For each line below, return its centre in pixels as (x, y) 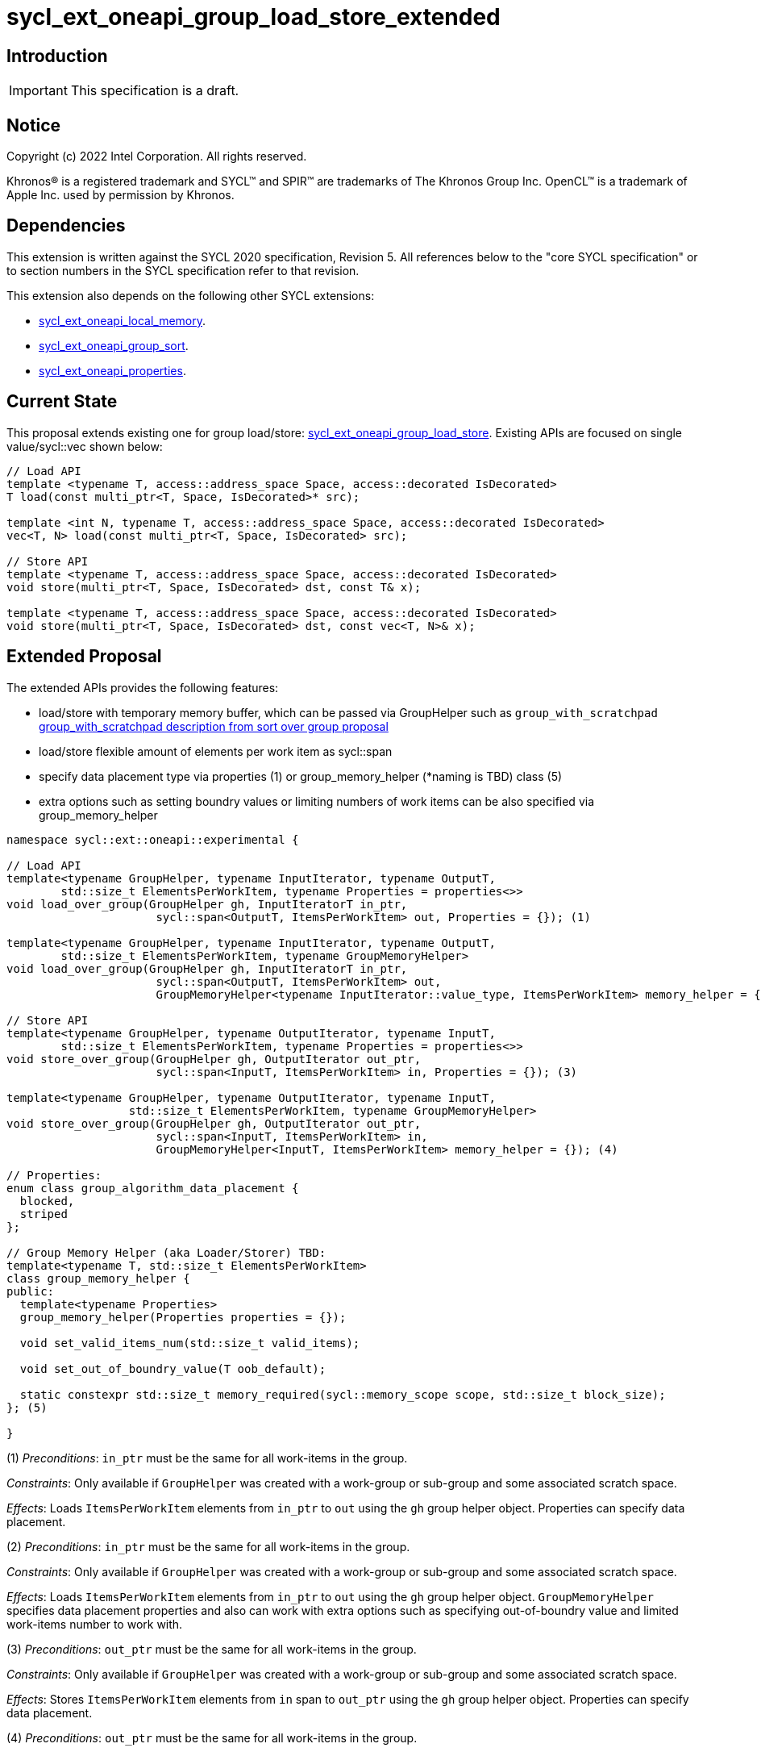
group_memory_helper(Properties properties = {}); (183, 1317)
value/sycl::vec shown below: (85, 446)
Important (38, 91)
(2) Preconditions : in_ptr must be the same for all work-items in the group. (208, 1546)
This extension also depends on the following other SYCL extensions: (191, 295)
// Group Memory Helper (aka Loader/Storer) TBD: (166, 1252)
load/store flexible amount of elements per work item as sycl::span (216, 751)
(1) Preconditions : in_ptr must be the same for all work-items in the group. (207, 1458)
